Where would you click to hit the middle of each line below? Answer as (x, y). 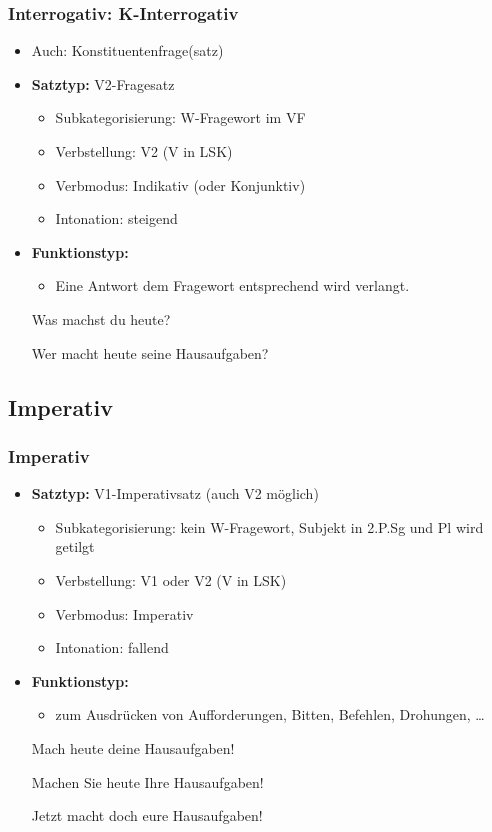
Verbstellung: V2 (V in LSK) (144, 151)
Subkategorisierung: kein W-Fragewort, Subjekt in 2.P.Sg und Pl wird (269, 526)
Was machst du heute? (101, 318)
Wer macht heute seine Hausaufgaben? (150, 352)
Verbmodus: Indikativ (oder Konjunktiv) (180, 184)
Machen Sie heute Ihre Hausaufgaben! (147, 781)
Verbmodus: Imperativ (124, 613)
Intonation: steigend (116, 218)
